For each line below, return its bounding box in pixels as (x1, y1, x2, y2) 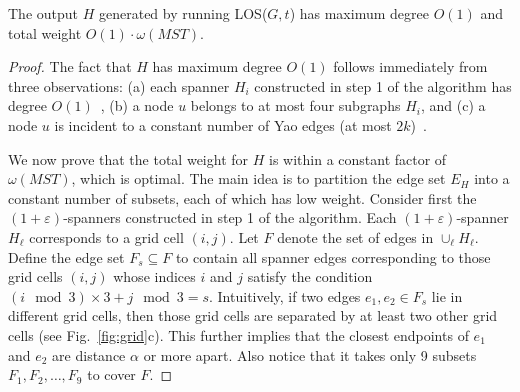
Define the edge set (8, 246, 125, 267)
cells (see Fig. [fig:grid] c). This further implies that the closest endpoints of (8, 324, 469, 345)
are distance (52, 344, 126, 365)
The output (8, 3, 79, 23)
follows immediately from (333, 56, 488, 77)
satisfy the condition (247, 266, 373, 287)
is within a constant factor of (268, 148, 447, 169)
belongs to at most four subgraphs (190, 95, 401, 116)
